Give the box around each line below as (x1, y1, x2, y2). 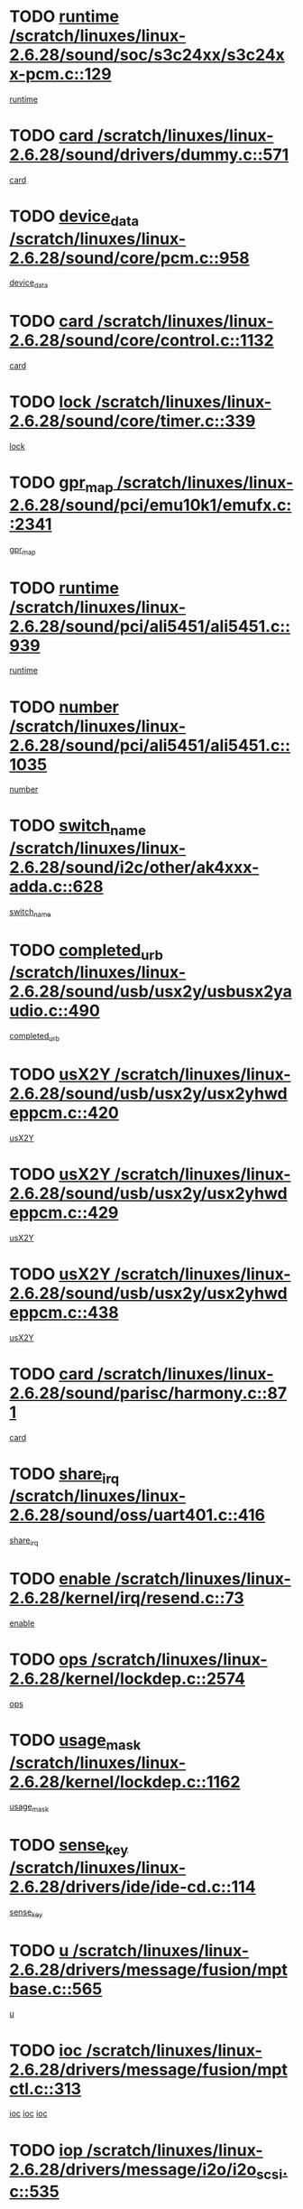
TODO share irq (9, 1463, 120, 1487)
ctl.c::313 (9, 2078, 82, 2099)
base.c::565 (9, 1979, 103, 1999)
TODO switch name (9, 815, 147, 840)
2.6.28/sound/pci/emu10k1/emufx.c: (9, 495, 292, 515)
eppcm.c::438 (9, 1303, 119, 1323)
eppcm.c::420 (9, 1103, 119, 1123)
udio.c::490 (9, 1000, 101, 1021)
